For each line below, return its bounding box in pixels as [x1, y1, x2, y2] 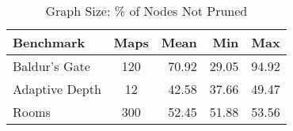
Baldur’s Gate [13, 57, 90, 75]
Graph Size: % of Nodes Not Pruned [45, 2, 248, 20]
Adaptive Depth [13, 80, 101, 98]
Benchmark [13, 33, 86, 51]
